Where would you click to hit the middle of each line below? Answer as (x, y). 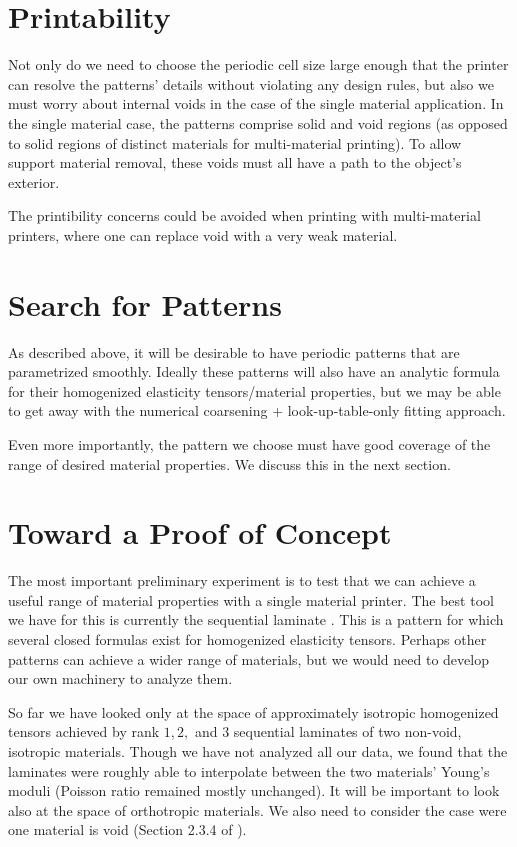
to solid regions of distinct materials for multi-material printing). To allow (235, 142)
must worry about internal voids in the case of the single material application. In (256, 103)
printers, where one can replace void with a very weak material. (203, 234)
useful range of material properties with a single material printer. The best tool (251, 599)
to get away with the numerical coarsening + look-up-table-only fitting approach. (257, 410)
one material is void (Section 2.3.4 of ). (127, 829)
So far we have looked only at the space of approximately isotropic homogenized (253, 711)
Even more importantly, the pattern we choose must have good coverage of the (249, 443)
